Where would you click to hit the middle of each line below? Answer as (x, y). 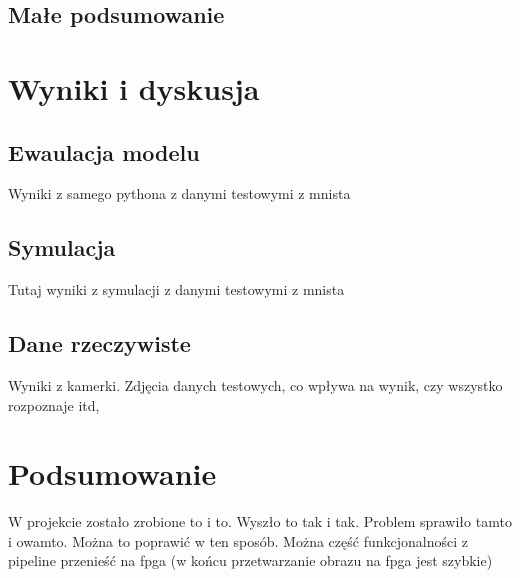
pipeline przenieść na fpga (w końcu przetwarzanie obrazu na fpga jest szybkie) (250, 560)
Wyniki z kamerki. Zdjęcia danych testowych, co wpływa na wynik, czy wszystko (255, 384)
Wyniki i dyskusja (134, 87)
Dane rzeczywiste (99, 343)
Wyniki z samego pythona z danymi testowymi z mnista (179, 193)
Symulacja (62, 247)
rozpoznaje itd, (54, 404)
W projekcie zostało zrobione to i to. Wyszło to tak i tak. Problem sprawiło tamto (260, 521)
